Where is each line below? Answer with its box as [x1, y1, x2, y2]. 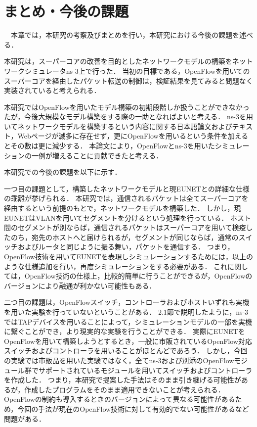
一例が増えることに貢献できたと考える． [31, 150, 163, 160]
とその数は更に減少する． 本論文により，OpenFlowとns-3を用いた [4, 141, 215, 151]
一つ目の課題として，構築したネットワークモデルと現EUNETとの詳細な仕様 [4, 183, 250, 193]
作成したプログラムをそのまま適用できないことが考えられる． [24, 384, 225, 394]
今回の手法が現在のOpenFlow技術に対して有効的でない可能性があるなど [17, 403, 249, 414]
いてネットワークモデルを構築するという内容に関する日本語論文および [4, 121, 232, 131]
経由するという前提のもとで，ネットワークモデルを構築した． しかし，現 [4, 203, 241, 213]
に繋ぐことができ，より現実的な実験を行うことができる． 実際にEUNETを [4, 326, 245, 336]
